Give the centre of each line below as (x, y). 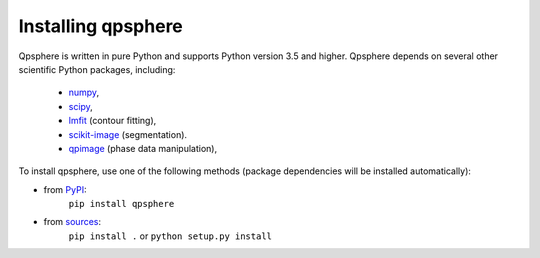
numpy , (84, 92)
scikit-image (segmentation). (128, 134)
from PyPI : (65, 189)
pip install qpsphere (121, 204)
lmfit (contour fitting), (112, 121)
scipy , (81, 106)
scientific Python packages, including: (97, 69)
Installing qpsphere (101, 26)
